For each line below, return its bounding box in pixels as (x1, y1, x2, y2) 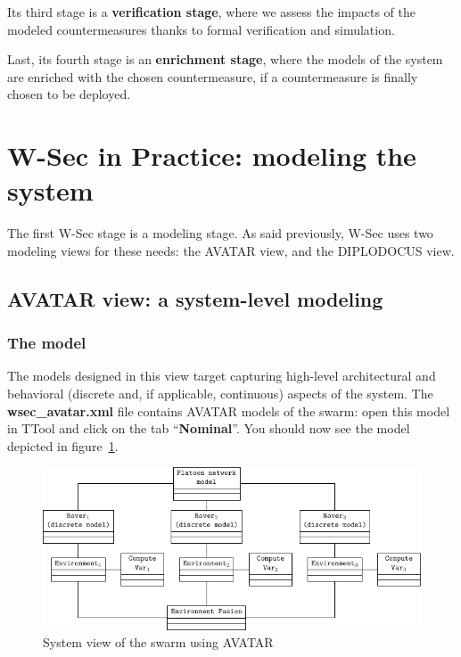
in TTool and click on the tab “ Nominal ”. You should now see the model (7, 419, 410, 438)
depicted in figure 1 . (7, 436, 119, 455)
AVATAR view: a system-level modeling (7, 284, 383, 312)
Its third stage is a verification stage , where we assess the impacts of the (7, 3, 416, 21)
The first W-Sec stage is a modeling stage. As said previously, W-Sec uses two (7, 224, 433, 242)
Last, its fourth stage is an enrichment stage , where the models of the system (7, 50, 443, 69)
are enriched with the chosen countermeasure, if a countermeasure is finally (7, 67, 418, 86)
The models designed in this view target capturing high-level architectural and (7, 366, 436, 385)
